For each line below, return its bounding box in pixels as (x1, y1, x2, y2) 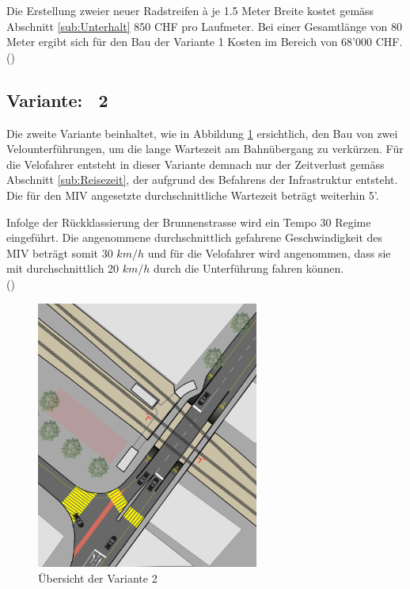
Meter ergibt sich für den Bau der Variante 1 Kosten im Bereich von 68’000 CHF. (6, 33, 403, 50)
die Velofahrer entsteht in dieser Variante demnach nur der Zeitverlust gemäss (6, 155, 385, 172)
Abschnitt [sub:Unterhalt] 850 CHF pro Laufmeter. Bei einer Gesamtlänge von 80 (6, 17, 403, 34)
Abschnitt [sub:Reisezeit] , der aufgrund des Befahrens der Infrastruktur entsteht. (6, 171, 398, 188)
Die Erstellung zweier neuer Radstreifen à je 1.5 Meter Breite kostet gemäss (6, 2, 374, 18)
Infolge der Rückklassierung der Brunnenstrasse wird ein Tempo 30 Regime (6, 213, 371, 230)
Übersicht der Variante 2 (38, 569, 158, 586)
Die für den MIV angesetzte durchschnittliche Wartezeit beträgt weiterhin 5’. (6, 186, 379, 203)
